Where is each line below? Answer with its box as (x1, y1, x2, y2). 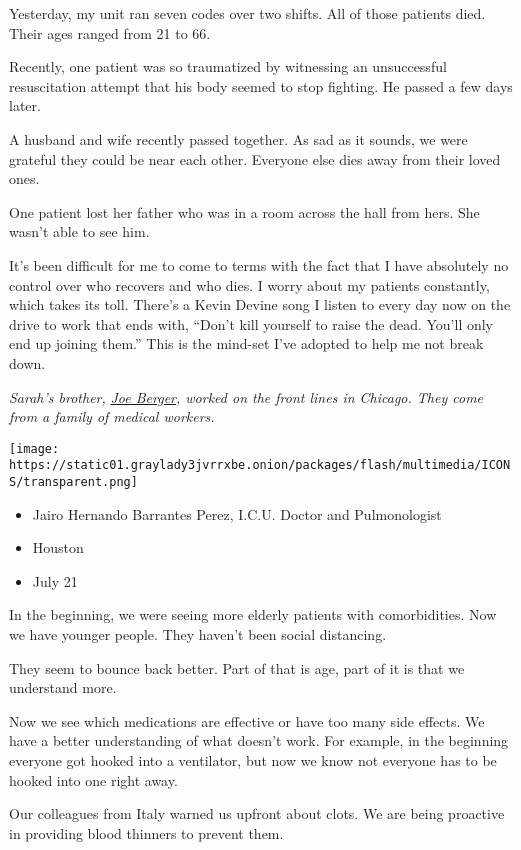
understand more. (9, 677, 117, 698)
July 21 (32, 570, 78, 591)
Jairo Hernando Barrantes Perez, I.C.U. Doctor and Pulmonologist (32, 503, 442, 524)
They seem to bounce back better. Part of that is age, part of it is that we (9, 657, 465, 678)
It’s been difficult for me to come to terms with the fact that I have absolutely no (9, 254, 509, 275)
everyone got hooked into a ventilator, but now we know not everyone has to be (9, 750, 497, 770)
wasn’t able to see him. (9, 221, 150, 242)
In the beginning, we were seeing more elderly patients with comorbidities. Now (9, 604, 497, 625)
